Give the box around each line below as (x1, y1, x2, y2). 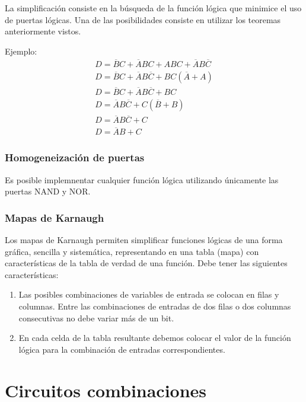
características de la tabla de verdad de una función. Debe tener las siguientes (5, 257, 288, 269)
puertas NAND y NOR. (5, 185, 91, 197)
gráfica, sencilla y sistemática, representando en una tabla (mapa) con (5, 245, 259, 257)
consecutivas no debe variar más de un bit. (18, 311, 174, 324)
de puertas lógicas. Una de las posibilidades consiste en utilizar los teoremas (5, 13, 281, 25)
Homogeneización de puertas (5, 150, 145, 165)
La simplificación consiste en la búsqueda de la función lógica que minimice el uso (5, 2, 302, 14)
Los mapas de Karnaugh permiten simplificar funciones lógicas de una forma (5, 234, 283, 246)
